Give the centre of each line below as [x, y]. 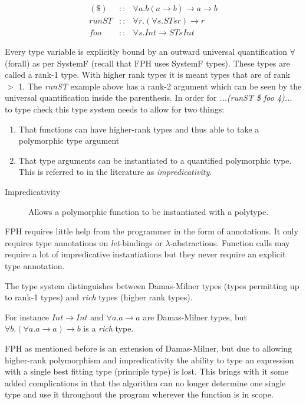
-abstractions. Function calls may [230, 242]
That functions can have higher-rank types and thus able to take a [139, 129]
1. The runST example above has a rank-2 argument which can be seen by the [160, 86]
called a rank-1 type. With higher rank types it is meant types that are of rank [147, 74]
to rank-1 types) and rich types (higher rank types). [99, 297]
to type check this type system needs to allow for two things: [115, 109]
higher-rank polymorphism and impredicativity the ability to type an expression [149, 360]
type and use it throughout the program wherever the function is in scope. [139, 394]
